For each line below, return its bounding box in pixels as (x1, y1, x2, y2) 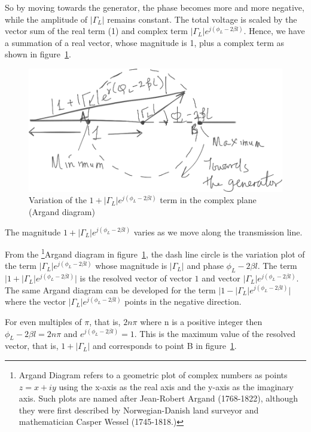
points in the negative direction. (124, 295, 242, 308)
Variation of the (29, 194, 87, 206)
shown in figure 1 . (5, 48, 71, 60)
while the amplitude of (5, 13, 88, 25)
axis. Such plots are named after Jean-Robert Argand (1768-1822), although (19, 392, 298, 405)
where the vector (5, 295, 66, 308)
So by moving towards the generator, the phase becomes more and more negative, (5, 1, 304, 13)
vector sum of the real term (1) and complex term (5, 24, 188, 37)
